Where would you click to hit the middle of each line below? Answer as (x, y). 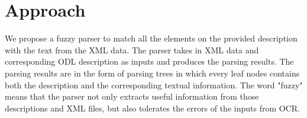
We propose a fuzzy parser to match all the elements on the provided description (151, 38)
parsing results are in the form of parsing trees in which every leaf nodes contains (152, 73)
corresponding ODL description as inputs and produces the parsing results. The (149, 61)
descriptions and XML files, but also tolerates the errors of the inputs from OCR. (152, 108)
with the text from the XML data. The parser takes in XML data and (132, 50)
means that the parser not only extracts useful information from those (132, 96)
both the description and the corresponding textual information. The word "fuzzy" (154, 84)
